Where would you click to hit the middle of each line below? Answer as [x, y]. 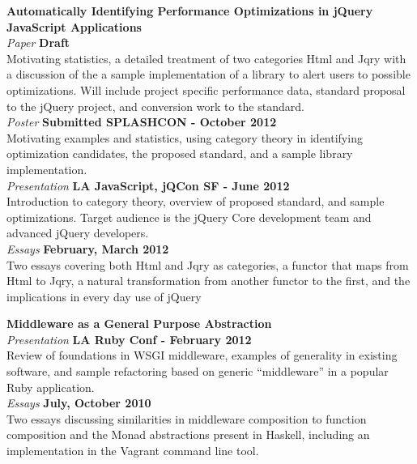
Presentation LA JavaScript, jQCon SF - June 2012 [148, 185]
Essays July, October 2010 [79, 403]
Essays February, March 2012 [88, 248]
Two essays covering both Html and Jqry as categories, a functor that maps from [208, 264]
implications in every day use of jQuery [104, 296]
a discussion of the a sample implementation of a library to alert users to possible [208, 74]
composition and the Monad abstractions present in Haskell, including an [188, 434]
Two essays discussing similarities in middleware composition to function [187, 418]
